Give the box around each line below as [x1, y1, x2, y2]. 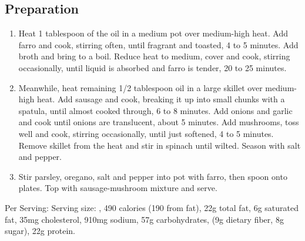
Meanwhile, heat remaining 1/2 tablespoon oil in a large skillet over [18, 81, 263, 93]
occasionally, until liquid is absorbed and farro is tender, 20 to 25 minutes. [18, 61, 287, 73]
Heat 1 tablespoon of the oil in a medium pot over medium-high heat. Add [18, 27, 289, 39]
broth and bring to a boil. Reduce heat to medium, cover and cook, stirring [18, 50, 290, 62]
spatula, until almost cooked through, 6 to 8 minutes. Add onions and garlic [18, 104, 293, 116]
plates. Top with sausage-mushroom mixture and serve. [18, 182, 217, 194]
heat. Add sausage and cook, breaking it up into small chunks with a [36, 93, 285, 105]
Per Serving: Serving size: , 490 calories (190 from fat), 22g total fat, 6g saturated [5, 201, 299, 213]
